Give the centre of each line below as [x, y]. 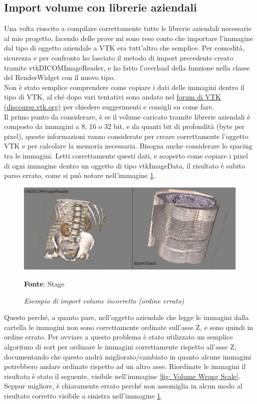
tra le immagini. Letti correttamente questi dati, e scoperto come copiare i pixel [126, 155]
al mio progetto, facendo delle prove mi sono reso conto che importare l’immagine [129, 38]
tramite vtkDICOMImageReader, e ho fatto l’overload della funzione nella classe [127, 67]
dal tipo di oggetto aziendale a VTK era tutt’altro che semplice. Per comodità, [125, 48]
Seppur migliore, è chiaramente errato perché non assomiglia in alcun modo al [123, 386]
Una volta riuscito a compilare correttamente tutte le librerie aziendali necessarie [128, 28]
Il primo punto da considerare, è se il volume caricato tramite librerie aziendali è [127, 116]
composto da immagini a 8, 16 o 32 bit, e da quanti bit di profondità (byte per [125, 126]
